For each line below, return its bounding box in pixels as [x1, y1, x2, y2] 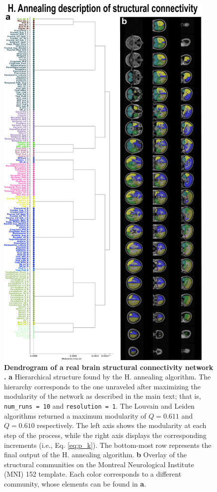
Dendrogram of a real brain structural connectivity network [4, 362, 214, 372]
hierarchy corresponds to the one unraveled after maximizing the [4, 381, 201, 391]
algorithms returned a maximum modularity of [4, 410, 146, 421]
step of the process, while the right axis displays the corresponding [4, 430, 207, 440]
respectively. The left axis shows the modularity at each [37, 420, 207, 430]
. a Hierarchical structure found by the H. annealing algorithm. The [4, 371, 211, 382]
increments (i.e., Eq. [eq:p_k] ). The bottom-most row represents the [4, 439, 212, 450]
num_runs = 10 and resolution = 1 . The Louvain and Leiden [4, 401, 195, 411]
